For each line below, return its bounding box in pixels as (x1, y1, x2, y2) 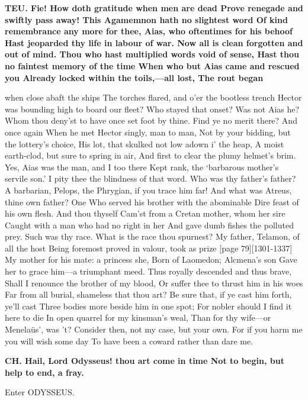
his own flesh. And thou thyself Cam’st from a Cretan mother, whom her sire (5, 207, 285, 220)
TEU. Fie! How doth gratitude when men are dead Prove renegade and (5, 2, 303, 14)
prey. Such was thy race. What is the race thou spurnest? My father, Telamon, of (5, 230, 300, 243)
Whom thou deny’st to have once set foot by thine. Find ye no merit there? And (5, 114, 297, 127)
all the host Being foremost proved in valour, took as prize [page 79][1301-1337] (5, 241, 293, 254)
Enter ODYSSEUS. (5, 386, 75, 398)
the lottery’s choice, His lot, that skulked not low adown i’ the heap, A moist (5, 137, 284, 150)
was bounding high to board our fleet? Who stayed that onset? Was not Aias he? (5, 102, 300, 115)
